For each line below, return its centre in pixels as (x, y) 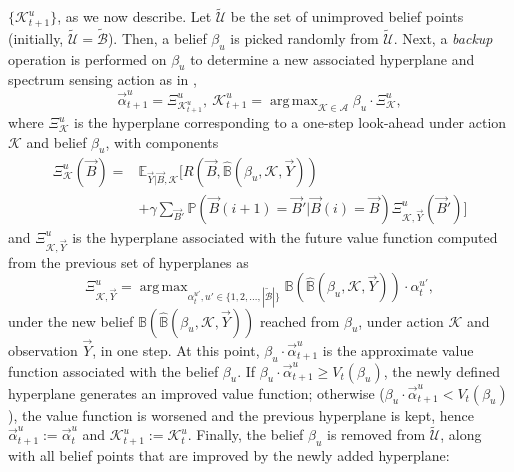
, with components (162, 141)
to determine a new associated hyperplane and (332, 58)
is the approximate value (398, 349)
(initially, (36, 37)
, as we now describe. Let (134, 16)
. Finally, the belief (245, 434)
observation (43, 349)
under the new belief (71, 320)
